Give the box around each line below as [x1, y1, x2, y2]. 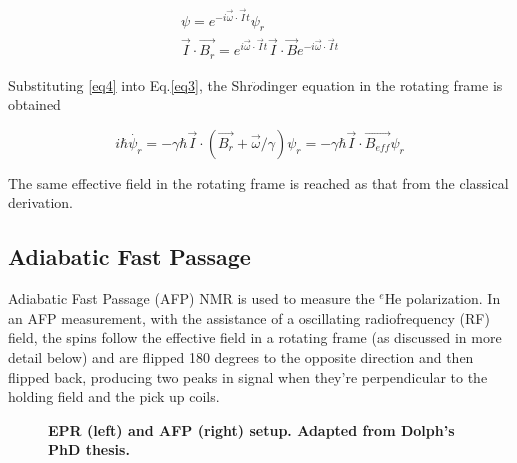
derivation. [8, 192, 74, 213]
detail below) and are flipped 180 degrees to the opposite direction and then [8, 346, 474, 367]
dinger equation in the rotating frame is [259, 74, 503, 95]
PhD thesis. [48, 439, 130, 460]
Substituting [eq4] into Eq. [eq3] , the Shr [8, 74, 253, 95]
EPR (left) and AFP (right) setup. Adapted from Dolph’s [48, 419, 455, 440]
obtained [8, 94, 61, 115]
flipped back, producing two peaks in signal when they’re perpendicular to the [8, 366, 488, 387]
